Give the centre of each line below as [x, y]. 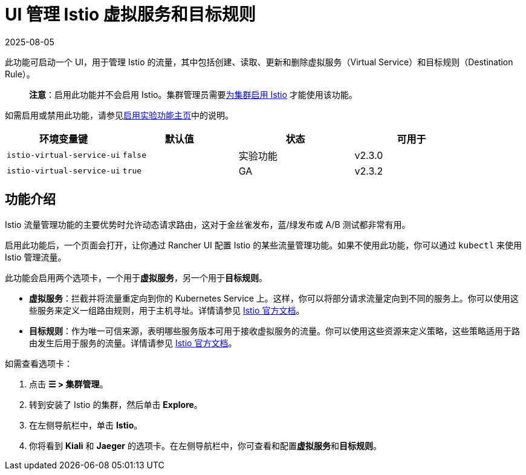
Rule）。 [20, 74]
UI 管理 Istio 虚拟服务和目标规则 [130, 15]
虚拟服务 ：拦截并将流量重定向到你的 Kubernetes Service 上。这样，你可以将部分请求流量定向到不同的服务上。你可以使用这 [274, 298]
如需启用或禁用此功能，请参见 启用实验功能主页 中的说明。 [119, 115]
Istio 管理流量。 [36, 257]
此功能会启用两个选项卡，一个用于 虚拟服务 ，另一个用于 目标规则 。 [136, 277]
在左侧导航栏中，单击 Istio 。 [86, 425]
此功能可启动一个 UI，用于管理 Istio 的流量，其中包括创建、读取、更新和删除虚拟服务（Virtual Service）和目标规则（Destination [259, 62]
